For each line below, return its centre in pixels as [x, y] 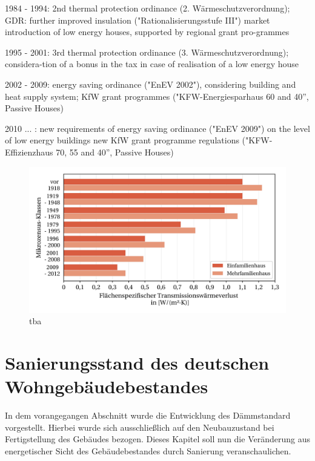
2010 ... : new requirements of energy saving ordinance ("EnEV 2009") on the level [157, 128]
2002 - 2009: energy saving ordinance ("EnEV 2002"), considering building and [151, 84]
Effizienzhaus [29, 152]
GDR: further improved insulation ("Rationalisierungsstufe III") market [138, 20]
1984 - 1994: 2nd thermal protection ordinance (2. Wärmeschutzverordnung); [148, 8]
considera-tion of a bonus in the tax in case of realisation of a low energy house [152, 64]
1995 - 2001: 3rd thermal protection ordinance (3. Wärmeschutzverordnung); [147, 52]
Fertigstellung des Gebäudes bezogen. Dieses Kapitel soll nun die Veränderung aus [157, 439]
